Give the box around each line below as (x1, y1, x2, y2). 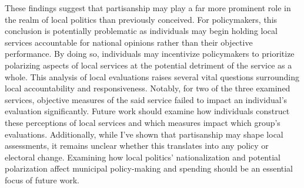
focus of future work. (5, 173, 79, 186)
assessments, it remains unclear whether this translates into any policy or (5, 139, 269, 152)
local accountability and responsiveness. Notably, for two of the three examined (5, 82, 290, 94)
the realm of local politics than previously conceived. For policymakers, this (5, 13, 278, 25)
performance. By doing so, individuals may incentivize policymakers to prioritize (5, 47, 295, 60)
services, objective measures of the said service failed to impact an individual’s (5, 93, 288, 105)
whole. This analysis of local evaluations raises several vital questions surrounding (5, 70, 300, 83)
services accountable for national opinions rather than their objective (5, 36, 253, 48)
